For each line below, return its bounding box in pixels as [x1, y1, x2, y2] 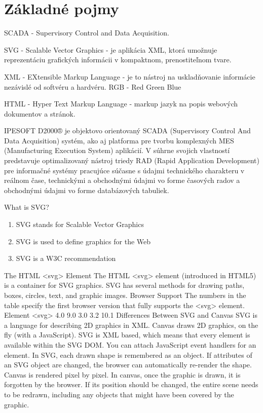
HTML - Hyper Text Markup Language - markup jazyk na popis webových [4, 98, 238, 109]
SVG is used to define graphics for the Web [16, 236, 151, 246]
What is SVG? [4, 202, 49, 212]
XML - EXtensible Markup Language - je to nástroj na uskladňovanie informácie [4, 71, 255, 82]
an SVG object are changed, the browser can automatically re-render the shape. [4, 359, 252, 370]
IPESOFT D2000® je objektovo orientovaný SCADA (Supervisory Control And [4, 125, 251, 136]
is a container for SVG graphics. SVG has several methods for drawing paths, [4, 280, 245, 290]
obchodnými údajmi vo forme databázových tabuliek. [4, 184, 169, 195]
